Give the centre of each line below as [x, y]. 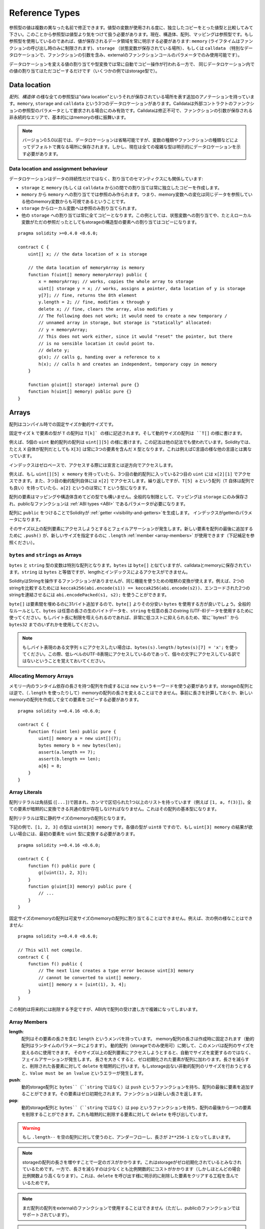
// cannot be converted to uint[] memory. [90, 978]
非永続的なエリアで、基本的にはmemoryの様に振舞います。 [69, 117]
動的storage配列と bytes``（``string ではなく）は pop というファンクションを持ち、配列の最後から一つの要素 [136, 1107]
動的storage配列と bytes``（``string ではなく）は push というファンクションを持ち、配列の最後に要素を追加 [135, 1087]
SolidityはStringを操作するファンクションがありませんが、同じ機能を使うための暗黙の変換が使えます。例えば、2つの [127, 581]
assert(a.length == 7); [67, 752]
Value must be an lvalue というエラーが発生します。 [88, 1073]
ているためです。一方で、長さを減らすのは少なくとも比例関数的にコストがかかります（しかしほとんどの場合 [132, 1169]
